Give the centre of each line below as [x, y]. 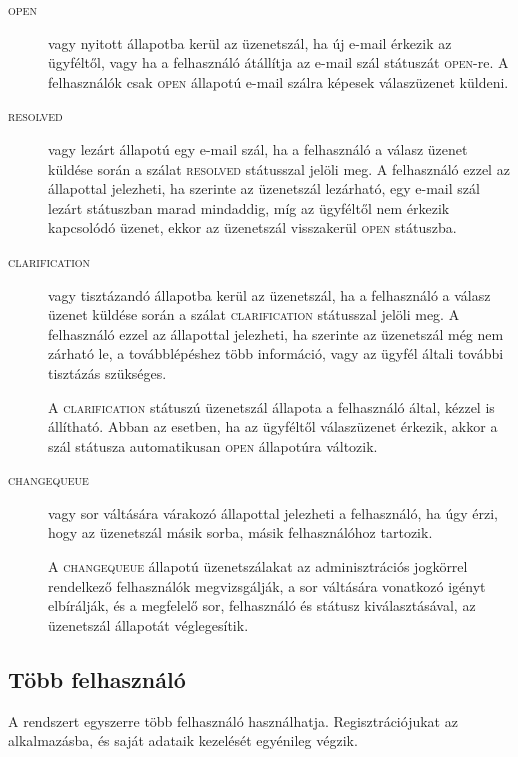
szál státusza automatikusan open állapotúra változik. [213, 445]
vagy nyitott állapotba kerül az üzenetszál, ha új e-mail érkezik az [250, 42]
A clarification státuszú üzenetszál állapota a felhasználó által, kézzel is [271, 406]
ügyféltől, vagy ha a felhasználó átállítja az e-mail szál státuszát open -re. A [278, 62]
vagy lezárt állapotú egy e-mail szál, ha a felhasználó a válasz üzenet [258, 148]
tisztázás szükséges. [107, 372]
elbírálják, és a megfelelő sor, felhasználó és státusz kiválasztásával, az [262, 605]
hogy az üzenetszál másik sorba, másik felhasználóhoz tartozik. [240, 532]
